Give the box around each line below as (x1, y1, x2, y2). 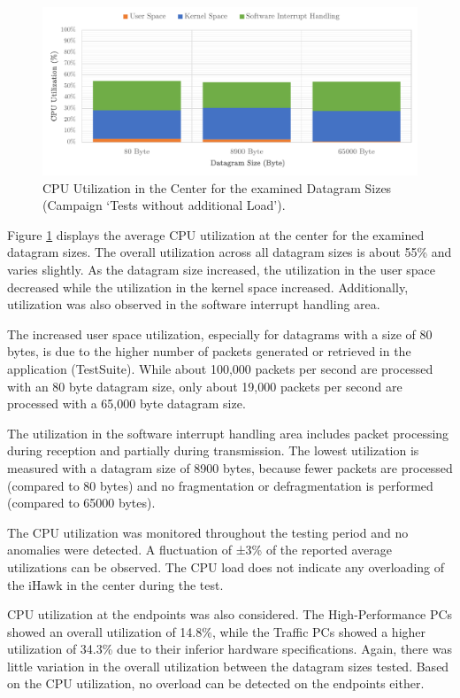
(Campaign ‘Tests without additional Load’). (42, 196, 286, 214)
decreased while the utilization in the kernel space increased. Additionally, (7, 277, 409, 296)
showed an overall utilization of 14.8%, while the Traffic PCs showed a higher (7, 622, 426, 640)
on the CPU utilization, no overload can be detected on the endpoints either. (7, 674, 425, 693)
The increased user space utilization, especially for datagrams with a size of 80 (7, 324, 433, 343)
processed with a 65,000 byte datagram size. (7, 394, 246, 413)
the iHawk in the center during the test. (7, 575, 224, 593)
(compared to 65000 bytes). (7, 493, 156, 512)
